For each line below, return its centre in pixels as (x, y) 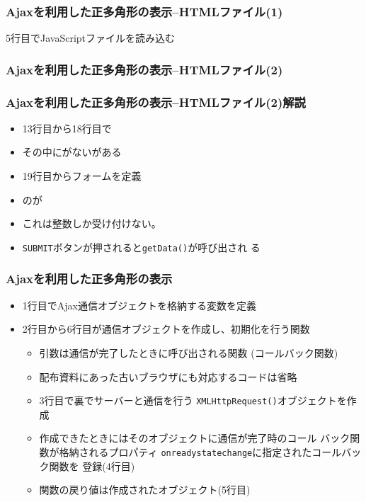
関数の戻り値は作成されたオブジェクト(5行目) (145, 490)
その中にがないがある (72, 152)
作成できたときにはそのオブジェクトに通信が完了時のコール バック (195, 438)
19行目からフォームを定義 (82, 176)
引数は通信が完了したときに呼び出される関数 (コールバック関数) (189, 352)
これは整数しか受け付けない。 (92, 223)
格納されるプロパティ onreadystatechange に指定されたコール (200, 451)
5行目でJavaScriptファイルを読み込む (91, 38)
